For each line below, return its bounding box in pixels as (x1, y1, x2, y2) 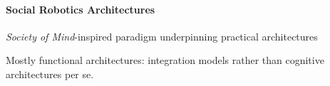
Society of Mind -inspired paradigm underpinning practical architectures (6, 28, 318, 43)
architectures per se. (6, 66, 94, 81)
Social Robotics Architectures (6, 1, 155, 16)
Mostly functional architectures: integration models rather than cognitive (6, 53, 324, 68)
